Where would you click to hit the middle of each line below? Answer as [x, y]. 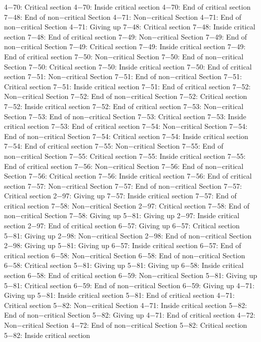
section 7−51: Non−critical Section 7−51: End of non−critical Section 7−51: [123, 76]
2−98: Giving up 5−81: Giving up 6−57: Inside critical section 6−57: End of [123, 245]
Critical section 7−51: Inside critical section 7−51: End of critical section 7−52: [127, 86]
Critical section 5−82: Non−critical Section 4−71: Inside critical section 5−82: [126, 305]
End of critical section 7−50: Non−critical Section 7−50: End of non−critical [124, 56]
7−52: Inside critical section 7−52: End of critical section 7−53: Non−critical [124, 106]
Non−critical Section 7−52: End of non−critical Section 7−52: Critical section [126, 96]
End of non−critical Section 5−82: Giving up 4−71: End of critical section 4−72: [130, 315]
